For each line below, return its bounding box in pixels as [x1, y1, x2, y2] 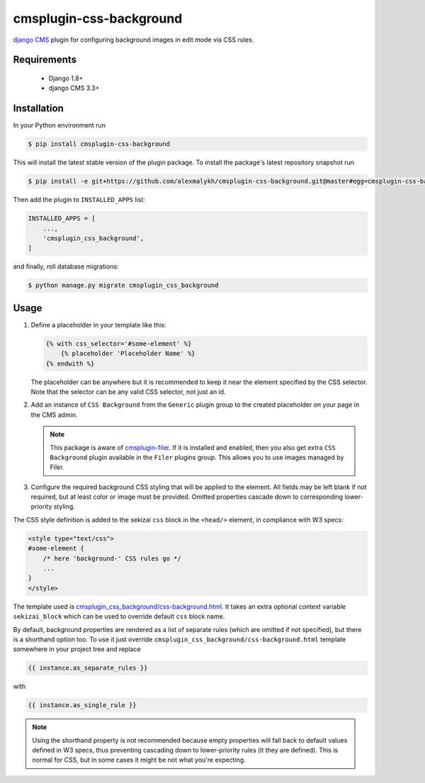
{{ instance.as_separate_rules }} [28, 664, 148, 672]
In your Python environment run [13, 121, 106, 130]
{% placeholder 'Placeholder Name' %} [60, 349, 195, 358]
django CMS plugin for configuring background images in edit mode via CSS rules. [13, 35, 254, 44]
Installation [13, 103, 64, 115]
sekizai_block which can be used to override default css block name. [13, 612, 225, 621]
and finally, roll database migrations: [13, 262, 120, 271]
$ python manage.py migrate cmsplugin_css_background [28, 281, 219, 290]
